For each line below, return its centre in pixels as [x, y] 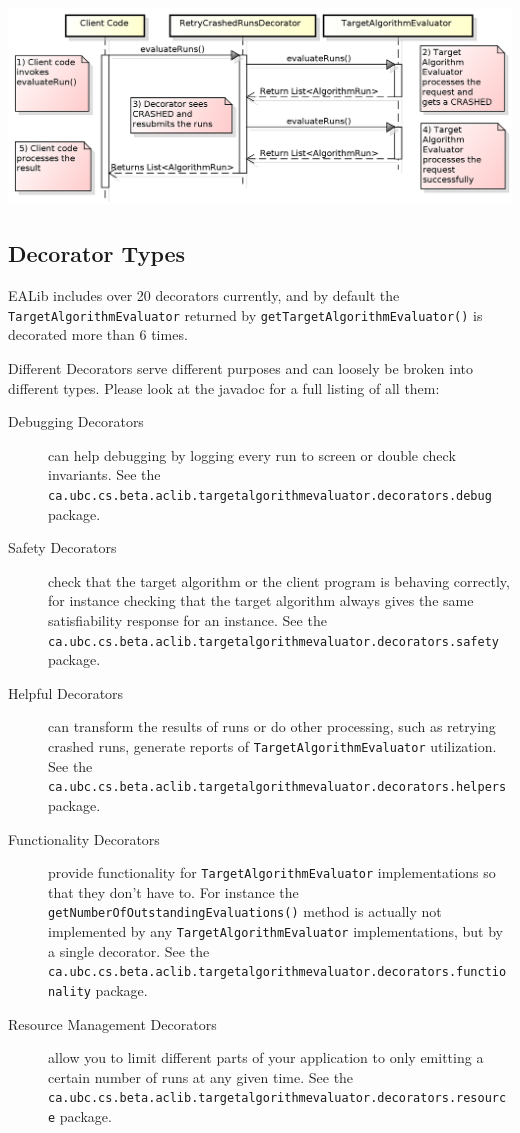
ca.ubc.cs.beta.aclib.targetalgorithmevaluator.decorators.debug [270, 495]
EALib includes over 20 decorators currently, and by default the [204, 295]
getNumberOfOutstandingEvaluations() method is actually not [245, 911]
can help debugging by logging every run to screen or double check [252, 454]
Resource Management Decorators [112, 1023]
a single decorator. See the [129, 950]
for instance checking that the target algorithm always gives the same [261, 600]
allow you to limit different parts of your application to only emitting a [266, 1057]
